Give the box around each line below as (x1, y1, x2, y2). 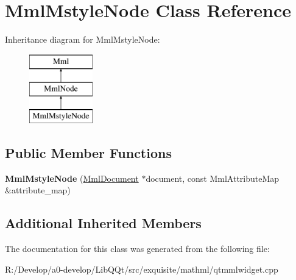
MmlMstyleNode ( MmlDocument (5, 171, 139, 184)
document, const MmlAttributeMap (146, 171, 280, 184)
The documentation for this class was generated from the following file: (5, 242, 270, 255)
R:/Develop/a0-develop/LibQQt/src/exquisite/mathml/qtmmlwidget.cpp (5, 262, 278, 275)
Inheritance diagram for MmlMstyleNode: (5, 33, 160, 46)
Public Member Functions (5, 143, 172, 162)
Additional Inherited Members (5, 214, 202, 232)
